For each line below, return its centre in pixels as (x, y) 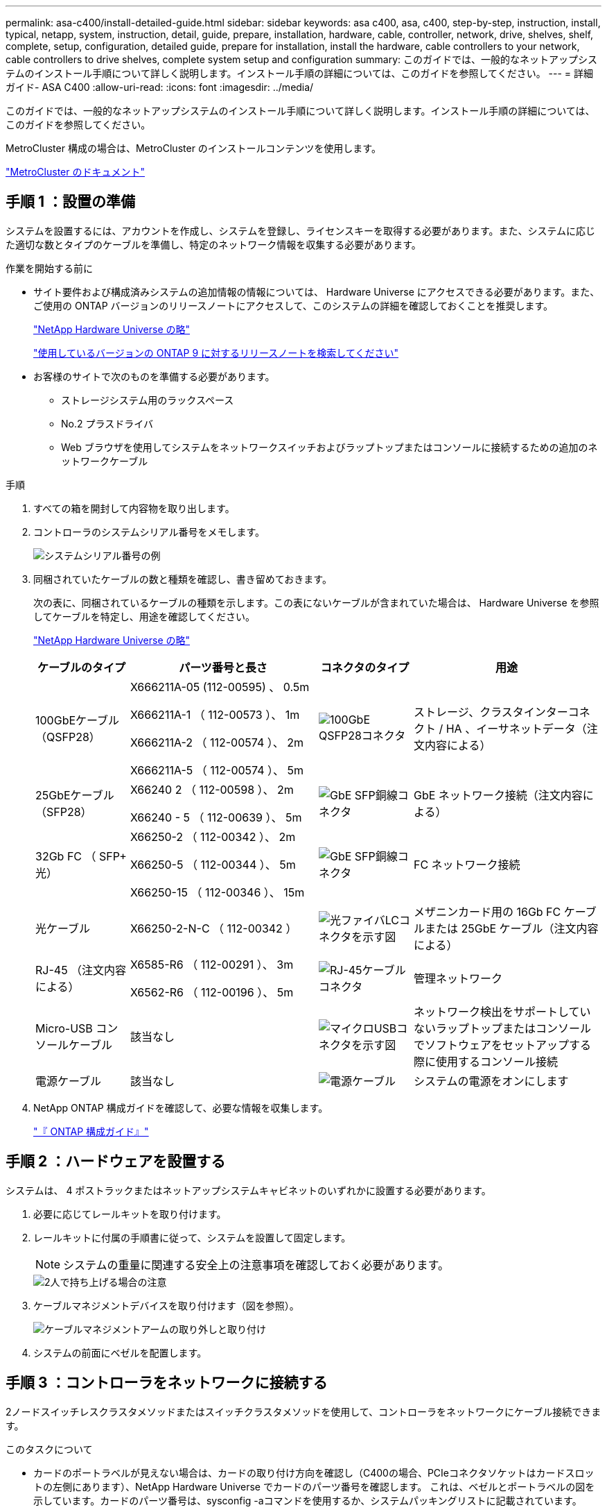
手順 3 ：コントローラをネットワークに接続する (167, 1383)
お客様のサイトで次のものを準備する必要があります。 (154, 376)
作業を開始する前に (49, 268)
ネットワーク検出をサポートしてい (502, 1011)
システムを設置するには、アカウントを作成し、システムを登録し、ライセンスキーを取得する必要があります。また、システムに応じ (301, 230)
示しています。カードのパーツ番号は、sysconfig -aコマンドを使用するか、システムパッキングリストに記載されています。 (308, 1500)
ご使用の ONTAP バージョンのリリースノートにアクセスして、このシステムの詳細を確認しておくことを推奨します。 (293, 305)
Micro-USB (64, 1028)
